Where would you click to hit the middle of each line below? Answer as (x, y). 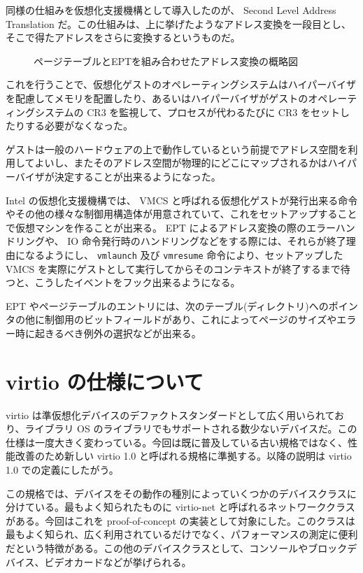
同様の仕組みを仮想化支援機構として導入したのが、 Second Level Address (171, 10)
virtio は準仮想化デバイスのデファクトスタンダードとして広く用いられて (170, 415)
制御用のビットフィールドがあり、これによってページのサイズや (191, 319)
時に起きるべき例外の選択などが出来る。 (108, 333)
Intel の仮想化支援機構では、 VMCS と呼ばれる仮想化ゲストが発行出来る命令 (182, 200)
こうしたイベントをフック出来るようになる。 (137, 282)
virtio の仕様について (105, 381)
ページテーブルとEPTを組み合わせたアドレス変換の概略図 (166, 61)
